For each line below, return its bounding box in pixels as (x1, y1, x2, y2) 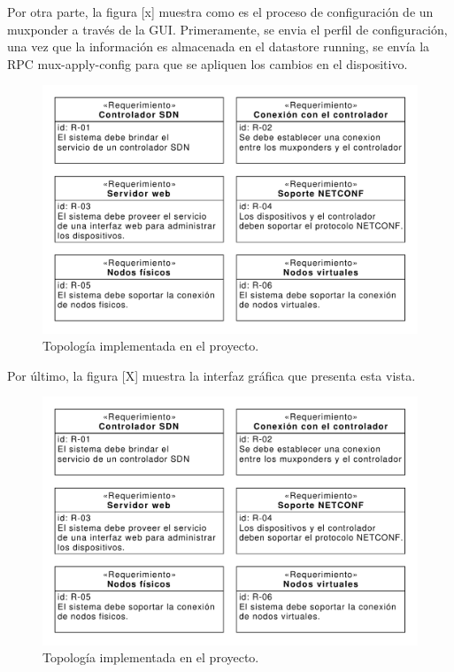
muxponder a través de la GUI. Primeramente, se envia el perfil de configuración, (7, 19, 448, 38)
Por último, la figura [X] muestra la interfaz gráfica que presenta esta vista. (7, 366, 416, 384)
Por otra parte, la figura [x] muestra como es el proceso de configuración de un (7, 3, 434, 20)
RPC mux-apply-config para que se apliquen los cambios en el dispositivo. (7, 54, 408, 73)
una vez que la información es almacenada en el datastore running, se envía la (7, 37, 430, 56)
